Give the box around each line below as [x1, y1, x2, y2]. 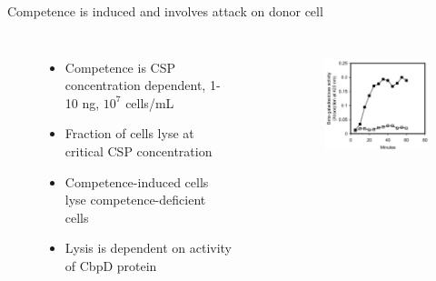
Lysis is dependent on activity [64, 238, 233, 257]
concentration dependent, [64, 75, 206, 95]
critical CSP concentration [64, 141, 213, 160]
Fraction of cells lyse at [64, 124, 194, 143]
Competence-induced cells [64, 172, 209, 191]
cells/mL [125, 93, 174, 112]
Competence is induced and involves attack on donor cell [7, 2, 323, 20]
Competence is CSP [64, 57, 175, 76]
